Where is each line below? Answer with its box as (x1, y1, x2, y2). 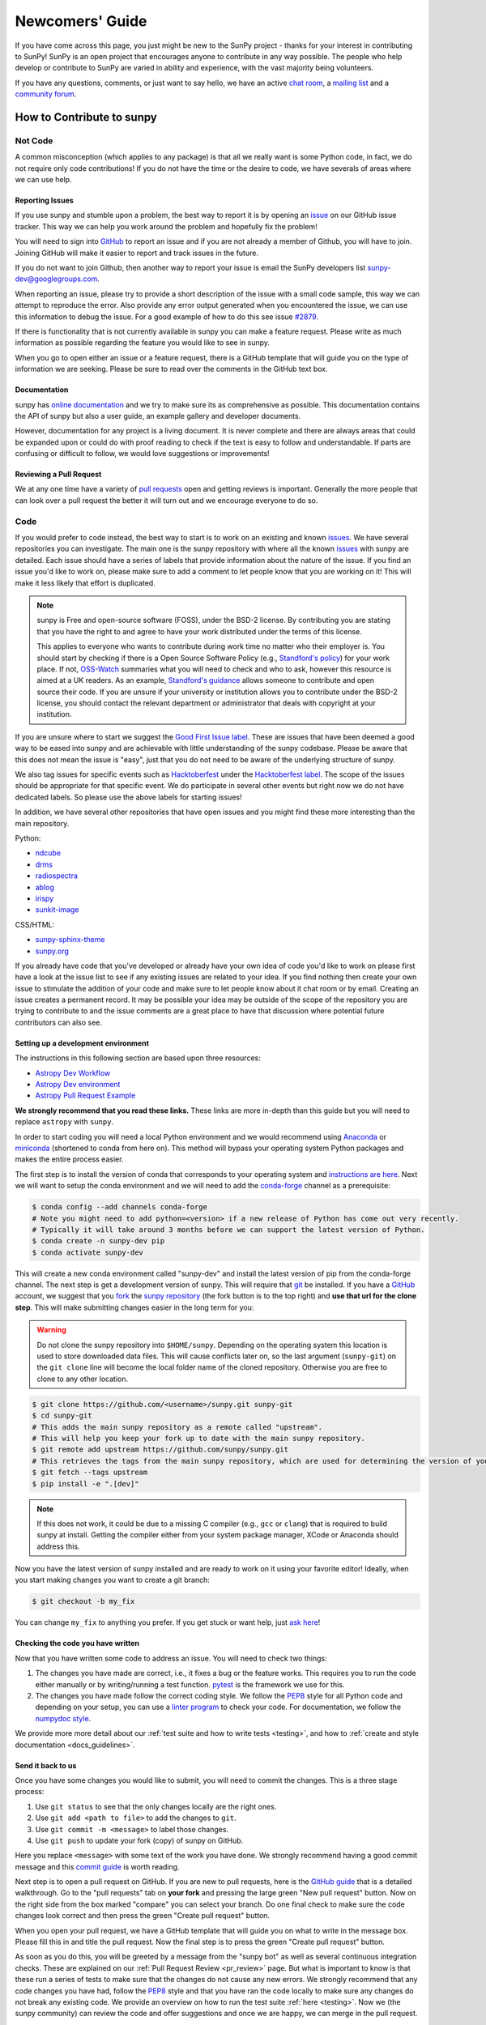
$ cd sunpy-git (32, 1411, 92, 1421)
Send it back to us (15, 1760, 77, 1770)
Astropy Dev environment (35, 1080, 121, 1089)
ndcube (35, 848, 61, 858)
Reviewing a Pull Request (15, 470, 102, 480)
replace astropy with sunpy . (15, 1117, 113, 1127)
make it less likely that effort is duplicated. (15, 578, 156, 587)
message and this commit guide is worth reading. (15, 1861, 180, 1871)
